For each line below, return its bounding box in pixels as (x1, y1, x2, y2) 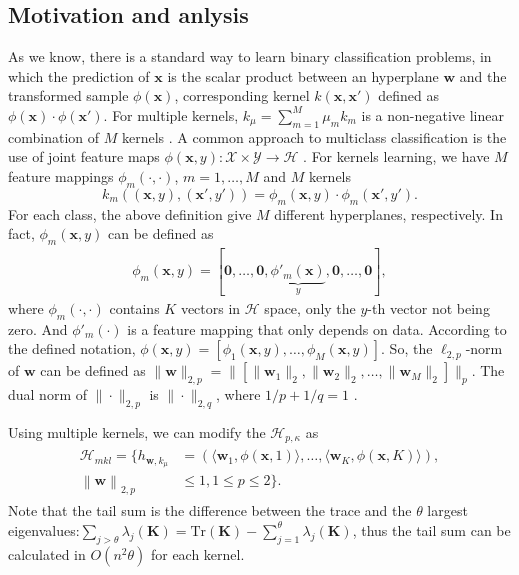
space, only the (264, 297, 356, 318)
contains (109, 297, 160, 318)
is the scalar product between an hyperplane (167, 65, 439, 86)
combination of (8, 126, 100, 147)
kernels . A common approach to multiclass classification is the (121, 126, 507, 147)
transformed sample (8, 85, 129, 106)
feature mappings (8, 165, 114, 186)
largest (427, 500, 468, 521)
